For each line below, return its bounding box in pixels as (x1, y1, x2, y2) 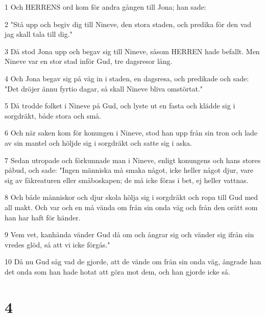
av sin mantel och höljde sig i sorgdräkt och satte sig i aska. (5, 137, 192, 148)
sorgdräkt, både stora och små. (5, 110, 101, 121)
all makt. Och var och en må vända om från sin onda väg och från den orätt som (5, 201, 258, 212)
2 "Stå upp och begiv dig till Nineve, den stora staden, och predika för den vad (5, 18, 252, 29)
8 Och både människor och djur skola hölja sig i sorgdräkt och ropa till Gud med (5, 192, 258, 202)
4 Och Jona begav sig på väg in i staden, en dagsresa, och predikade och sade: (5, 73, 249, 83)
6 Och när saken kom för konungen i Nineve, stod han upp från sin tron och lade (5, 127, 258, 138)
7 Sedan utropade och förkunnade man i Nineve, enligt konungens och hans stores (5, 154, 261, 165)
